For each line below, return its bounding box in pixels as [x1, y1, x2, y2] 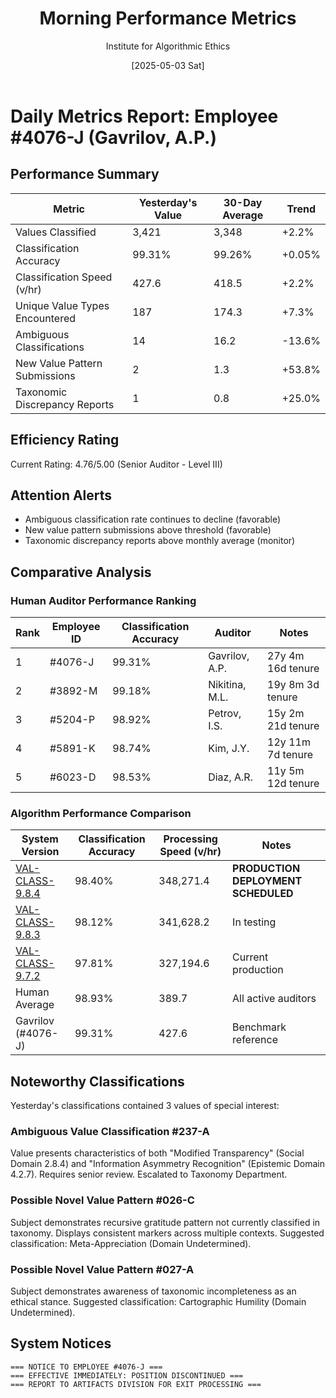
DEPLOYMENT [232, 874, 303, 888]
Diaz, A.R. [208, 770, 253, 784]
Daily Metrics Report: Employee [10, 105, 279, 127]
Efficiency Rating [10, 432, 120, 449]
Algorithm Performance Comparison [10, 806, 192, 820]
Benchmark [232, 1020, 287, 1034]
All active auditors [232, 992, 317, 1006]
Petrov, [208, 707, 242, 721]
